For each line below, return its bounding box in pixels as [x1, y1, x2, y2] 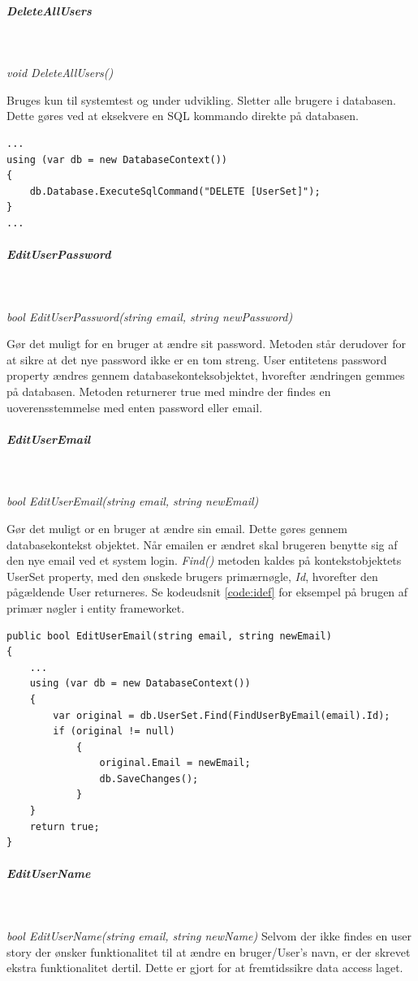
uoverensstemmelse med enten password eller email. [6, 398, 263, 415]
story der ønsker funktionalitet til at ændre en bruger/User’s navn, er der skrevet [6, 943, 411, 960]
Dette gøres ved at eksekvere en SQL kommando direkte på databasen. [6, 107, 359, 124]
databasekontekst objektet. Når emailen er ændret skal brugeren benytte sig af [6, 536, 398, 553]
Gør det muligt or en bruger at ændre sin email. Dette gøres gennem [6, 519, 347, 536]
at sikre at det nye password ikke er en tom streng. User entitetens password [6, 351, 387, 368]
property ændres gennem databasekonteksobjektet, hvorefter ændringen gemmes [6, 367, 405, 384]
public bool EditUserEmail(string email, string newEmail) [6, 630, 332, 642]
